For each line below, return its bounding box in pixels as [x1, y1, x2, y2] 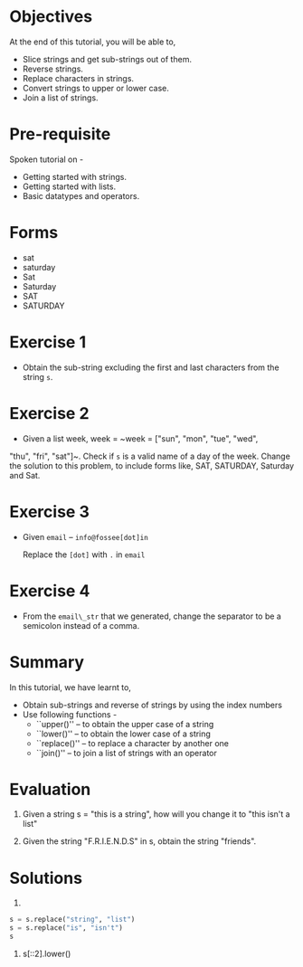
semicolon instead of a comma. [22, 620, 140, 630]
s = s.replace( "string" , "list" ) [9, 915, 136, 924]
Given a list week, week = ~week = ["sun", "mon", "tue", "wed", [22, 432, 259, 444]
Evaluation [9, 779, 91, 800]
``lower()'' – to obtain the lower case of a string [35, 728, 211, 739]
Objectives [9, 6, 93, 27]
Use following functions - [22, 708, 118, 720]
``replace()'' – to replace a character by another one [35, 737, 229, 748]
